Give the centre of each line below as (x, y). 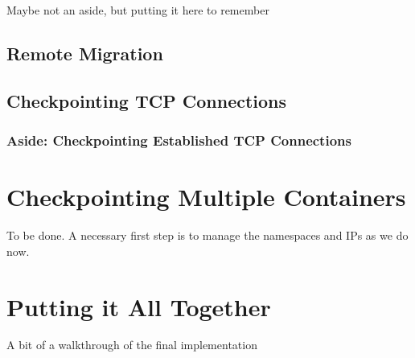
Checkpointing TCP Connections (147, 100)
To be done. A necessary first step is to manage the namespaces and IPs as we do (207, 235)
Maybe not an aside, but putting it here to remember (138, 10)
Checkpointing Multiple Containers (206, 197)
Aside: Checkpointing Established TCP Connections (179, 140)
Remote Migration (85, 53)
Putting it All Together (139, 306)
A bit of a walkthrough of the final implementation (132, 345)
